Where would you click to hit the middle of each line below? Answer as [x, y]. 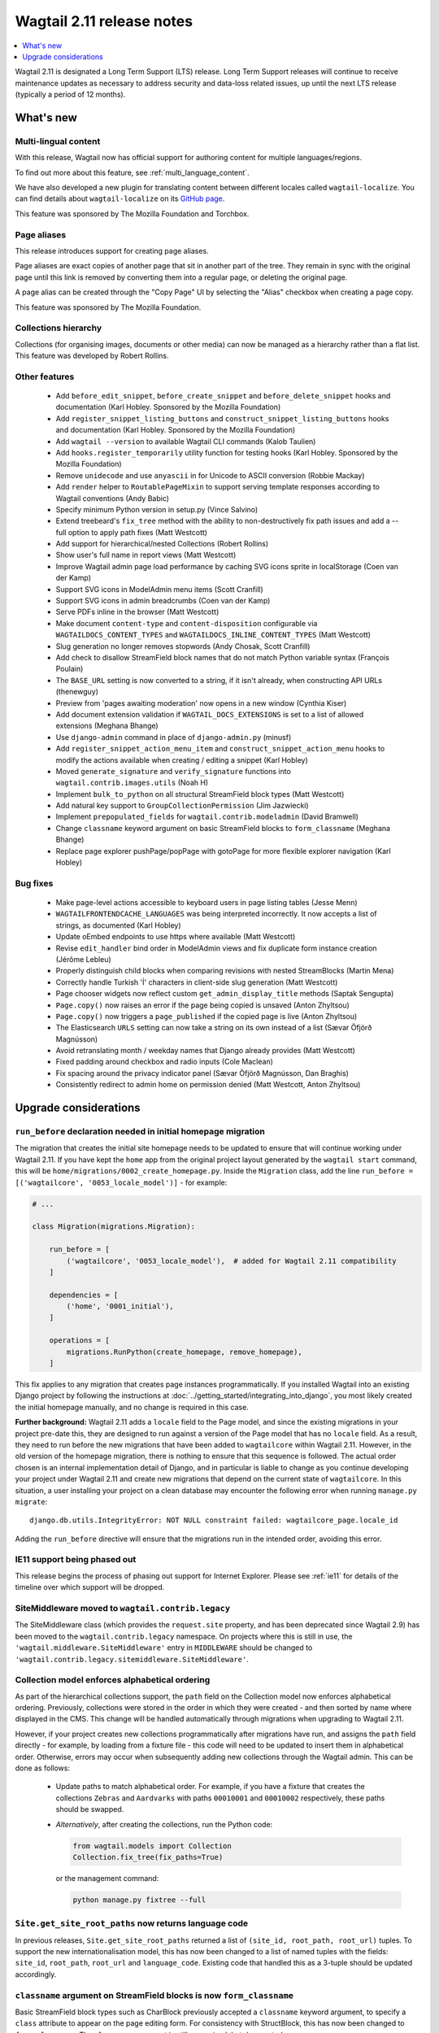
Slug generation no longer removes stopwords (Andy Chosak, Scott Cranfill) [183, 646]
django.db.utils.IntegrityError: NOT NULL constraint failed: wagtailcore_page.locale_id [214, 1520]
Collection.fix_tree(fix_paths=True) [148, 1857]
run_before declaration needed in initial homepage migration [140, 1132]
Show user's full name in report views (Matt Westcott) [146, 555]
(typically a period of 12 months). [70, 94]
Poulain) [70, 669]
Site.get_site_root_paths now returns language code [132, 1923]
